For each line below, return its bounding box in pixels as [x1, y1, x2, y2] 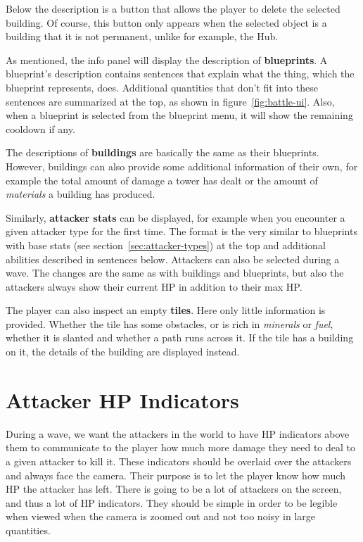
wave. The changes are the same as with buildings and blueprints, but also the [6, 265, 344, 280]
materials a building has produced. [6, 187, 155, 201]
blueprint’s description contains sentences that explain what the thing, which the [6, 66, 355, 81]
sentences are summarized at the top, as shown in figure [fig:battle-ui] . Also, [6, 94, 335, 108]
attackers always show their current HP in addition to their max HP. [6, 279, 302, 294]
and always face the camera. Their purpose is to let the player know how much [6, 467, 345, 482]
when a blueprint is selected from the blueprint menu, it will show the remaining [6, 108, 353, 122]
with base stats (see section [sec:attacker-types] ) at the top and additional [6, 237, 326, 252]
